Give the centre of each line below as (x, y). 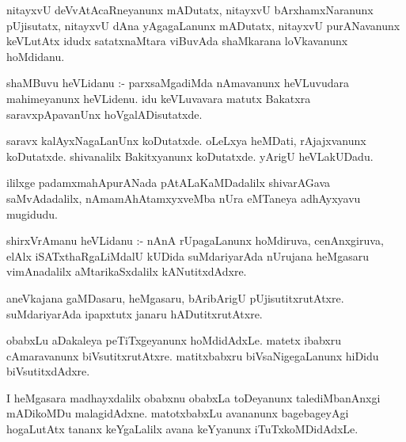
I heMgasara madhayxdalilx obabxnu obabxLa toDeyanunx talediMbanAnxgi (194, 397)
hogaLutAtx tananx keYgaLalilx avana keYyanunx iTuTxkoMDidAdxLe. (182, 429)
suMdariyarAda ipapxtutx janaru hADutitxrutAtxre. (135, 313)
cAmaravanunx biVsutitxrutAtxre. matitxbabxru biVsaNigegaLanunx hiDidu (193, 355)
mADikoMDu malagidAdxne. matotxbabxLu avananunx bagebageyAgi (178, 413)
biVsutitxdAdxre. (48, 371)
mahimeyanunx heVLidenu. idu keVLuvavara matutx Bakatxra (159, 98)
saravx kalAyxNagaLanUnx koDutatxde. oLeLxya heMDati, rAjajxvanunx (186, 141)
